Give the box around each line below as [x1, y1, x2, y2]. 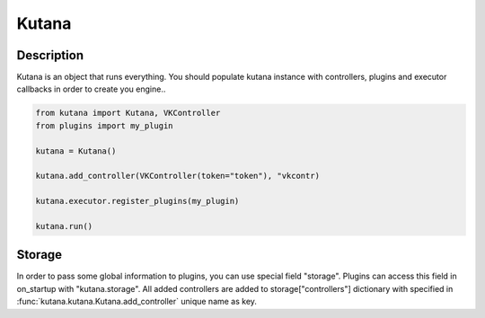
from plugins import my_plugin [35, 120, 174, 130]
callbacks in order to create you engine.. [16, 84, 166, 94]
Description [16, 48, 84, 63]
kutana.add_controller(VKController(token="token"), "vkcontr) [35, 171, 321, 181]
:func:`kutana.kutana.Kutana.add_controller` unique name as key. [16, 296, 258, 307]
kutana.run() [35, 221, 93, 231]
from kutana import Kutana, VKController [35, 108, 221, 119]
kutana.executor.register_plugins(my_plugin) [35, 196, 240, 207]
